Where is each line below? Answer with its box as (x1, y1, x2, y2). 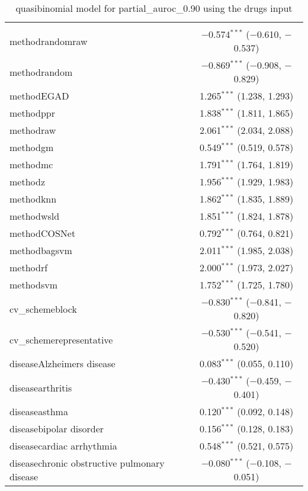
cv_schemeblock (9, 301, 77, 316)
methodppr (9, 106, 55, 120)
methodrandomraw (9, 34, 88, 48)
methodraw (9, 123, 56, 137)
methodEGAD (9, 89, 69, 102)
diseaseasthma (9, 405, 68, 418)
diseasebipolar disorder (9, 422, 104, 435)
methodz (9, 175, 46, 188)
